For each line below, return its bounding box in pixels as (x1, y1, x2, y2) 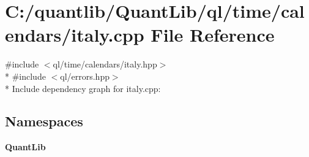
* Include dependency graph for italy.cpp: (5, 82, 161, 94)
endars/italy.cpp (5, 22, 144, 47)
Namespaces (5, 112, 83, 131)
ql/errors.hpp (60, 69, 110, 82)
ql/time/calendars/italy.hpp (53, 58, 157, 71)
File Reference (151, 22, 275, 47)
